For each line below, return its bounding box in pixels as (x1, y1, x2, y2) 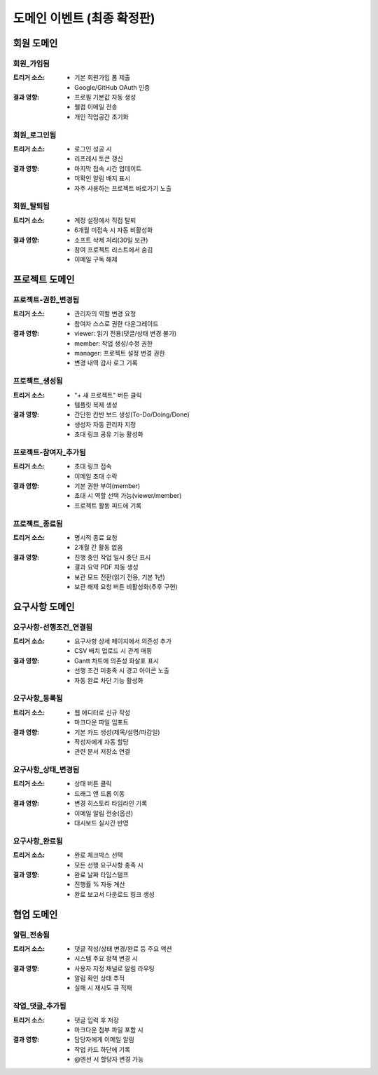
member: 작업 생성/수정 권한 (74, 339, 153, 347)
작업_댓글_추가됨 (13, 1001, 66, 1011)
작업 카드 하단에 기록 (74, 1045, 131, 1053)
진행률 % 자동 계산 (74, 880, 125, 888)
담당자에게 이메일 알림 (74, 1035, 134, 1044)
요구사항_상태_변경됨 (13, 765, 80, 775)
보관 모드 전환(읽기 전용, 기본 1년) (74, 572, 166, 581)
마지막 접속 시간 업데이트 (74, 164, 142, 173)
